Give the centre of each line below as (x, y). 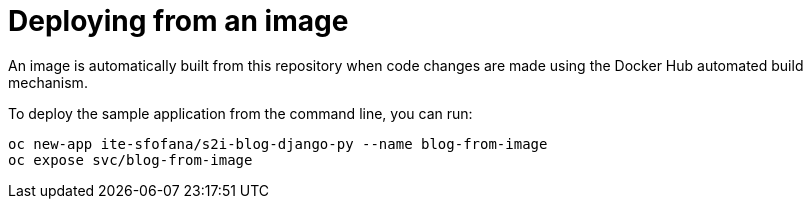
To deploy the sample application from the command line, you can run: (240, 113)
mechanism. (48, 82)
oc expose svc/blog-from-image (130, 159)
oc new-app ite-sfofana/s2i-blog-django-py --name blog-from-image (278, 143)
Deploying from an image (178, 21)
